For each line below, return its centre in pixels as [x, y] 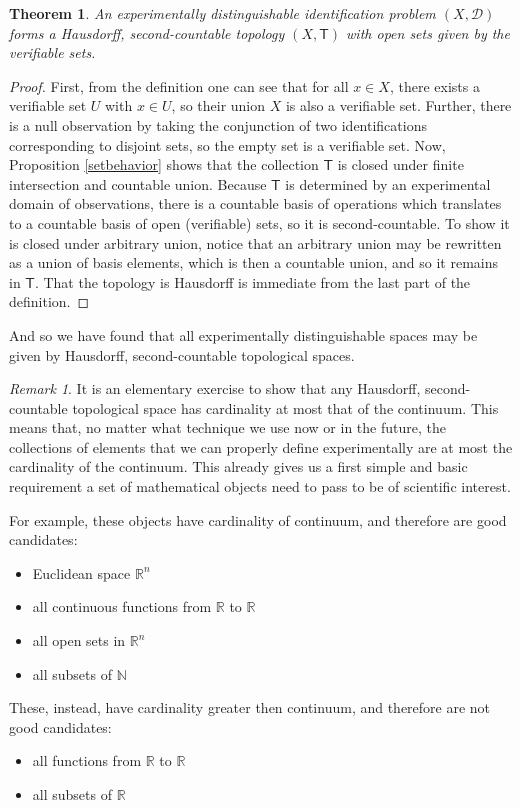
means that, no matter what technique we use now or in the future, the [227, 427]
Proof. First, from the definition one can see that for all [179, 85]
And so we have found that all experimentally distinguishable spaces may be [243, 334]
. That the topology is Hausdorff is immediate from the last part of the [252, 281]
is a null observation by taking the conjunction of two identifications [218, 124]
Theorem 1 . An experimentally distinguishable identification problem [222, 13]
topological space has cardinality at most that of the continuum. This [285, 407]
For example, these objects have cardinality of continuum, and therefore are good [258, 519]
